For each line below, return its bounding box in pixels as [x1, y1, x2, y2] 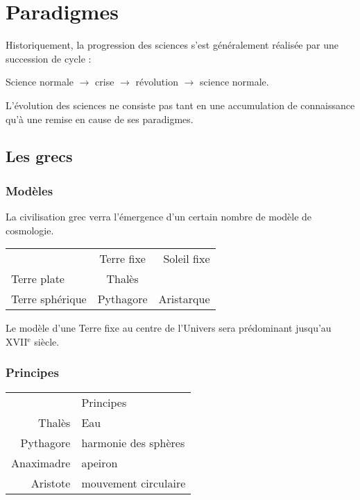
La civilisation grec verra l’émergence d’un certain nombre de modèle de [6, 209, 312, 224]
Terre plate [11, 271, 65, 287]
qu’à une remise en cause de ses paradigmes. [6, 111, 194, 126]
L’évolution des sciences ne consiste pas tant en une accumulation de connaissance [6, 97, 355, 112]
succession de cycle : [6, 51, 92, 65]
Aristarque [158, 291, 210, 307]
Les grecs [6, 145, 73, 167]
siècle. [34, 334, 60, 348]
